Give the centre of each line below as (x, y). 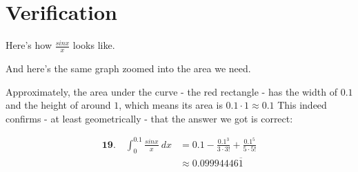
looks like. (94, 45)
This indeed (302, 105)
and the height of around (58, 105)
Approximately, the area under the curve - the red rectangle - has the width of (171, 91)
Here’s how (29, 45)
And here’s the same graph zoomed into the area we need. (128, 68)
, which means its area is (171, 105)
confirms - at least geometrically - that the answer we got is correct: (149, 118)
